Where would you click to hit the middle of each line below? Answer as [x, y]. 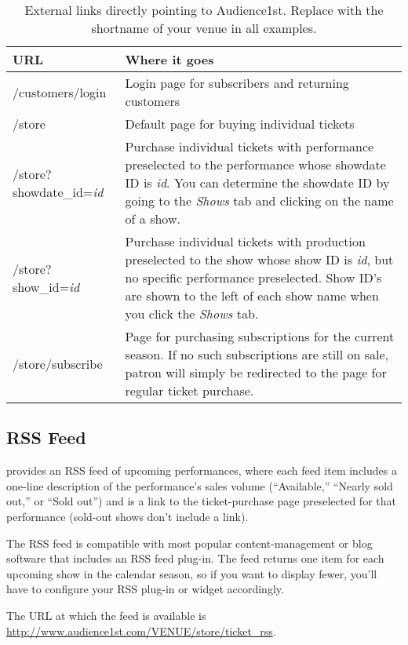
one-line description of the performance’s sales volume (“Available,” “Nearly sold [200, 485]
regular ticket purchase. [189, 390]
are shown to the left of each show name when [252, 295]
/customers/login [60, 92]
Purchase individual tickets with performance [250, 146]
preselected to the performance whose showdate [255, 164]
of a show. [153, 219]
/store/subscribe [58, 363]
